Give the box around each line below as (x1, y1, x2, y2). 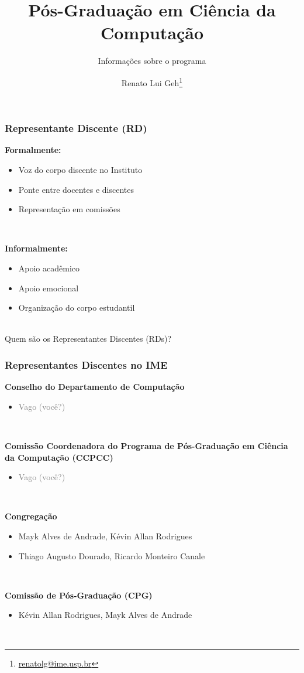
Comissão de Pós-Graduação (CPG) (5, 589, 153, 601)
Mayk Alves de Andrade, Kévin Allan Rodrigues (18, 529, 192, 542)
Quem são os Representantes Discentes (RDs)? (5, 332, 172, 345)
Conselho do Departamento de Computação (5, 380, 185, 393)
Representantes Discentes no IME (5, 357, 168, 372)
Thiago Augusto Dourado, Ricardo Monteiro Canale (18, 549, 205, 562)
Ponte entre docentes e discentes (18, 183, 134, 195)
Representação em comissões (18, 203, 120, 215)
